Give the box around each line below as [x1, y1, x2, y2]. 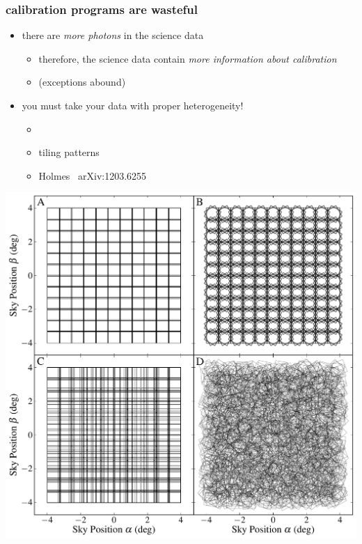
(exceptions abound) [38, 75, 126, 89]
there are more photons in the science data [22, 28, 204, 42]
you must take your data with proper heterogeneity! [22, 98, 244, 112]
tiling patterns [38, 145, 100, 160]
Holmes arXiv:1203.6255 [38, 168, 147, 182]
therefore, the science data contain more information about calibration [38, 51, 337, 65]
